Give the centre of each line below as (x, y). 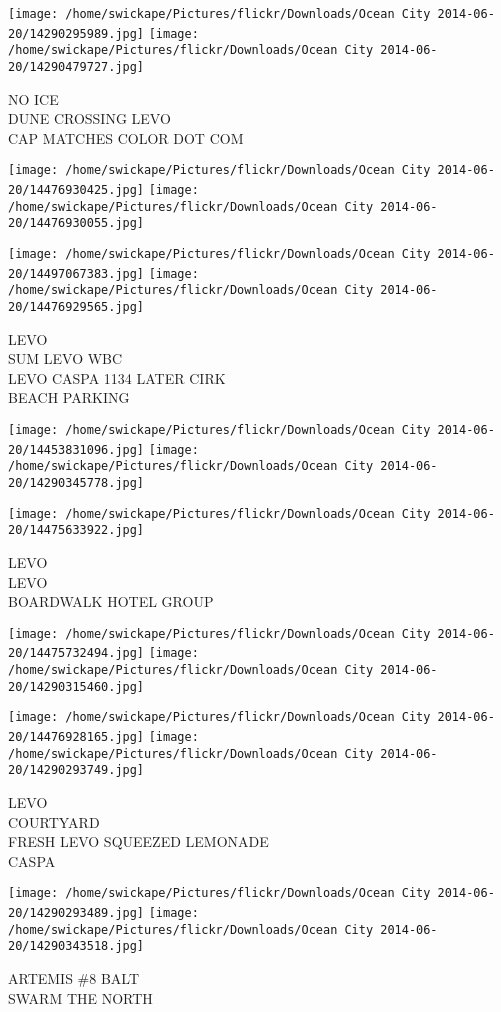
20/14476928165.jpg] (76, 737)
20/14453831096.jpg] (76, 449)
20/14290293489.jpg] (76, 913)
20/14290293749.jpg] (76, 770)
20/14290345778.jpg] (76, 483)
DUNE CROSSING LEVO (89, 118)
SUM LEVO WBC (65, 358)
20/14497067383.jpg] (76, 273)
